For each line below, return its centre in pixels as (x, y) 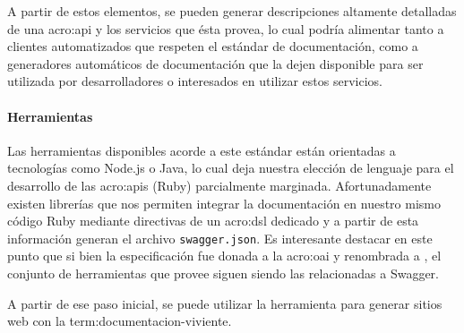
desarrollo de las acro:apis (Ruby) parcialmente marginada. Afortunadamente (219, 185)
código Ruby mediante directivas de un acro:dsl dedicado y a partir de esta (213, 221)
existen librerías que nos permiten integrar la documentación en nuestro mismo (224, 203)
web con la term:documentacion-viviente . (120, 321)
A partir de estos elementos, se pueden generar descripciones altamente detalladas (232, 11)
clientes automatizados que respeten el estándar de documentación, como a (213, 46)
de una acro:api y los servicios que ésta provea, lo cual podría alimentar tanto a (226, 28)
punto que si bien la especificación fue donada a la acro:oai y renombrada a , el (224, 256)
